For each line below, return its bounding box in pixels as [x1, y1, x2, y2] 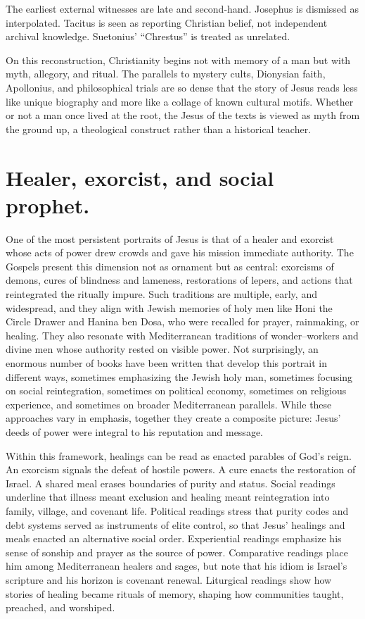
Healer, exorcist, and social [6, 163, 274, 192]
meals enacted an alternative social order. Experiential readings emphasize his [6, 531, 342, 546]
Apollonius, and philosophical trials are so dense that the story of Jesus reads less [6, 80, 358, 94]
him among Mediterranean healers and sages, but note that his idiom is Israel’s [6, 558, 347, 573]
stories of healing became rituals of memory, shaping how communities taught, [6, 586, 344, 601]
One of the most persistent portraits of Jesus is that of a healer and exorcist [6, 231, 334, 246]
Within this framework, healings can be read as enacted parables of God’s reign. [6, 448, 352, 463]
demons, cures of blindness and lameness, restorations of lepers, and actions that [6, 273, 353, 287]
